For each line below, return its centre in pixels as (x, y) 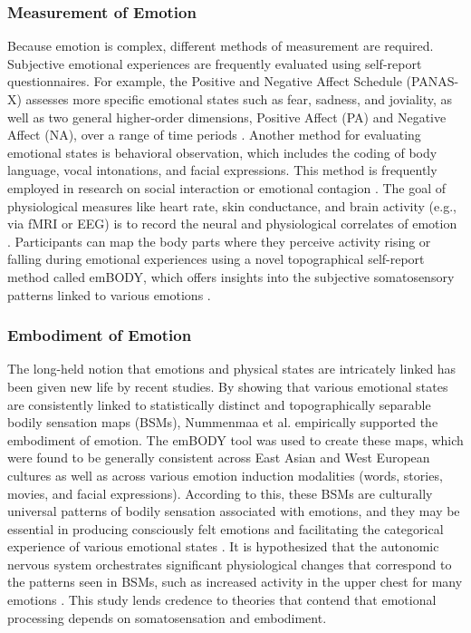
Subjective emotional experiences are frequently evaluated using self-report (215, 63)
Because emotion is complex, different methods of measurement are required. (221, 46)
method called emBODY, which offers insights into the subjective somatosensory (231, 276)
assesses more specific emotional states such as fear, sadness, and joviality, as (239, 99)
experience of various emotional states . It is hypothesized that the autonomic (223, 546)
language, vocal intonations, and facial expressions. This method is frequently (222, 170)
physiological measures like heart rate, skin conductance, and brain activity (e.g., (232, 205)
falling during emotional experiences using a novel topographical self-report (216, 259)
